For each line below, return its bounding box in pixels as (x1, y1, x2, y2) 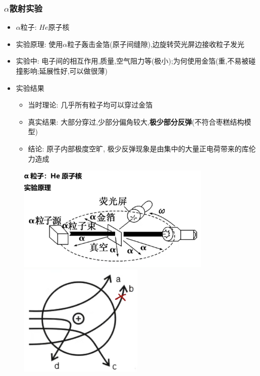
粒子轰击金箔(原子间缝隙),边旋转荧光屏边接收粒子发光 (67, 38, 245, 49)
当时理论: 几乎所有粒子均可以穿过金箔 (28, 99, 153, 110)
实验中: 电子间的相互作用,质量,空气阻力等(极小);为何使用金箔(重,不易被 (16, 56, 249, 66)
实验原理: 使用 (16, 38, 63, 49)
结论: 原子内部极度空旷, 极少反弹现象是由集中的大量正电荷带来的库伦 (28, 143, 256, 153)
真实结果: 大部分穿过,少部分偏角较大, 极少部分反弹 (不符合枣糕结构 (28, 116, 244, 127)
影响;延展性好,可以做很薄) (23, 66, 108, 76)
